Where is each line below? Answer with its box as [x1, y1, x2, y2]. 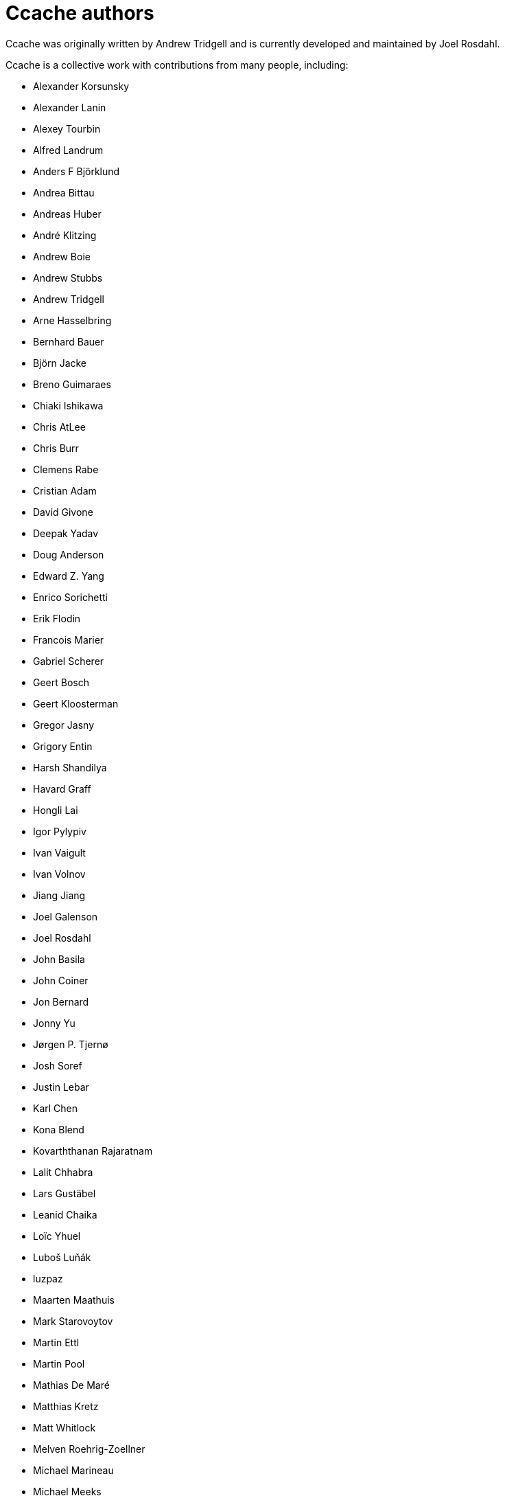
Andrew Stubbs [33, 271, 103, 284]
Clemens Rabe [33, 463, 99, 475]
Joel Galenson [33, 910, 98, 922]
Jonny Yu [33, 1017, 75, 1029]
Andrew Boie [33, 250, 91, 262]
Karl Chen [33, 1102, 78, 1114]
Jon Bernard [33, 995, 89, 1008]
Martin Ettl [33, 1336, 80, 1348]
